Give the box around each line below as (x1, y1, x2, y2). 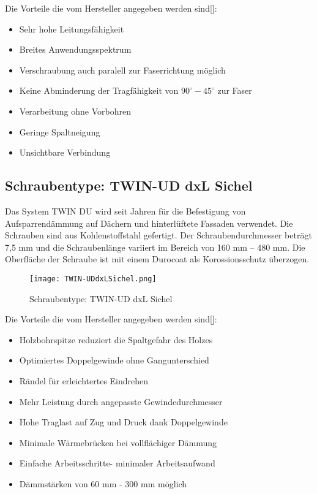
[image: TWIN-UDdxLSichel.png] (29, 274, 157, 283)
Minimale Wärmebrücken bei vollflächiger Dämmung (19, 436, 217, 449)
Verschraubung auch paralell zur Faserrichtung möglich (19, 63, 226, 76)
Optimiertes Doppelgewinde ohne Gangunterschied (19, 354, 209, 367)
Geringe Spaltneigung (19, 125, 100, 138)
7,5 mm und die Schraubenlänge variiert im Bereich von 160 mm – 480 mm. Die (5, 240, 305, 253)
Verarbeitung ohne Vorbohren (19, 104, 132, 117)
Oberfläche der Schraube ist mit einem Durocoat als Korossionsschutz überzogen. (5, 253, 310, 265)
